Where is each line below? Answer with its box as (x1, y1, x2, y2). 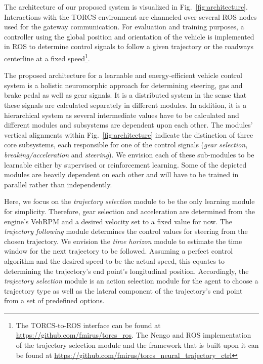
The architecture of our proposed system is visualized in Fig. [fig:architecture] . (4, 2, 248, 12)
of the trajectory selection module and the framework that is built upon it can (16, 340, 259, 350)
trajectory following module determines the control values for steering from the (4, 226, 248, 236)
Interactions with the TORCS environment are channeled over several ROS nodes (4, 11, 257, 22)
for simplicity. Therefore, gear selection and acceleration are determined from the (4, 206, 255, 216)
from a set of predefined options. (4, 295, 105, 306)
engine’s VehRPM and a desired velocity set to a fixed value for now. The (4, 216, 233, 226)
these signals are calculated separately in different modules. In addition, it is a (4, 100, 247, 110)
